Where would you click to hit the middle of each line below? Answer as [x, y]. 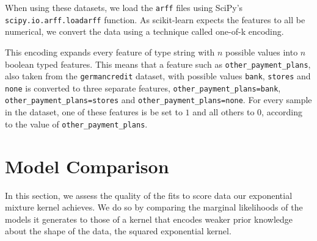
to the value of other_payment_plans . [76, 124]
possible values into [262, 52]
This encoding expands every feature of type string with [110, 52]
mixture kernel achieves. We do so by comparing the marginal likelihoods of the [154, 207]
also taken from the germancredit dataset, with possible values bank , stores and [158, 76]
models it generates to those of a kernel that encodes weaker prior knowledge [149, 219]
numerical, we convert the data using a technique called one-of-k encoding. [144, 31]
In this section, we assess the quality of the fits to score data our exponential [149, 195]
